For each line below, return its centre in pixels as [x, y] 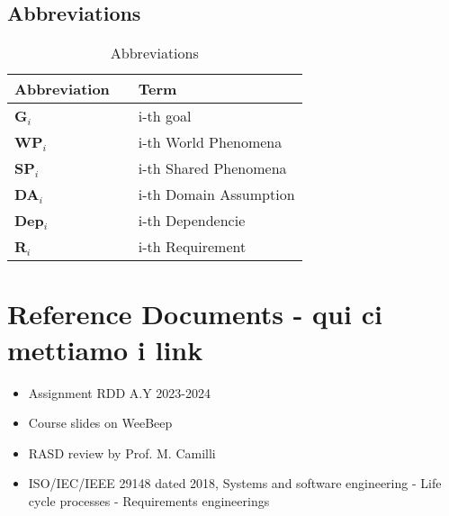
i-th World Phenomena [210, 142]
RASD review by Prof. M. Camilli [122, 453]
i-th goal [165, 116]
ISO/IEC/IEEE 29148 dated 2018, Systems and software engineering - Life [235, 483]
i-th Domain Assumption [216, 195]
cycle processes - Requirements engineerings [149, 500]
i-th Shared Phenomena [212, 168]
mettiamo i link [105, 349]
